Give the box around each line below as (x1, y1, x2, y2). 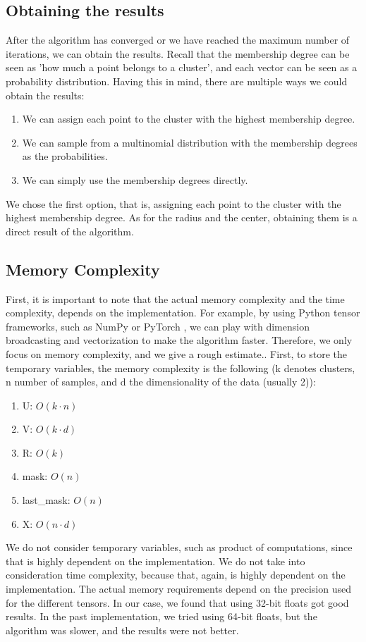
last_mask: (22, 493, 71, 507)
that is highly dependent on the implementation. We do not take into (6, 553, 305, 568)
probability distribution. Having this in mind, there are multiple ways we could (6, 73, 348, 88)
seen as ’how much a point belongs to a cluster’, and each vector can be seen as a (6, 60, 358, 75)
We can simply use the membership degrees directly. (22, 172, 248, 187)
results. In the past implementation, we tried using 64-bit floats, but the (6, 609, 317, 624)
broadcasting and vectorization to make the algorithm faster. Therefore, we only (6, 333, 353, 347)
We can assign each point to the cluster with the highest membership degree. (22, 111, 355, 126)
